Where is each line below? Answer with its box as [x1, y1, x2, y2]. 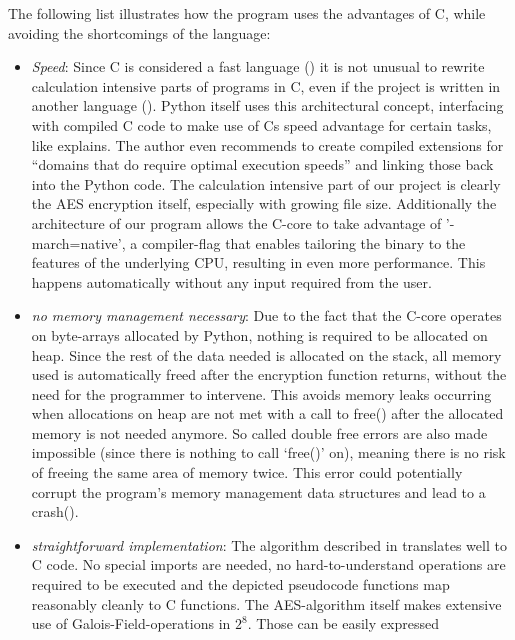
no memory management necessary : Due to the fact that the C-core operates [31, 305, 502, 326]
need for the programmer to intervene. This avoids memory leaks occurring [31, 383, 492, 404]
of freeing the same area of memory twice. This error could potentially [31, 462, 463, 483]
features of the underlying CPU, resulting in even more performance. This [31, 252, 486, 273]
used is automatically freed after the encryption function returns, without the [31, 364, 507, 385]
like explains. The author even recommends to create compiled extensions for [31, 134, 504, 155]
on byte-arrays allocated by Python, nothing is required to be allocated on [31, 324, 488, 345]
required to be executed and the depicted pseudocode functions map [31, 574, 450, 595]
